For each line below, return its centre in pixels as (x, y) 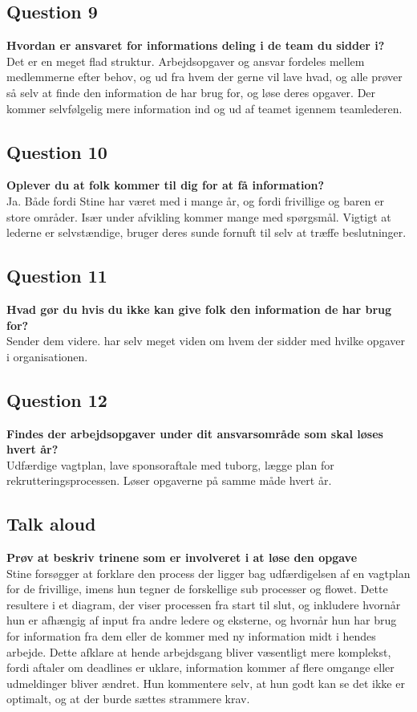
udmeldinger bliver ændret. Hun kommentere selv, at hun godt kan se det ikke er (206, 683)
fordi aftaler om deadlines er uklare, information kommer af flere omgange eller (200, 667)
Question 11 (57, 276)
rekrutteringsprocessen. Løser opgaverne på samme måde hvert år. (169, 480)
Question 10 (57, 151)
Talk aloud (51, 524)
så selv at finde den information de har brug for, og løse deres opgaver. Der (191, 92)
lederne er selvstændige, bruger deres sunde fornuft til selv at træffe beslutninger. (206, 232)
